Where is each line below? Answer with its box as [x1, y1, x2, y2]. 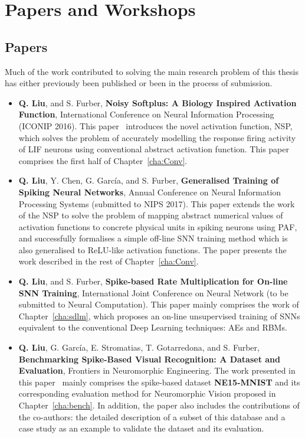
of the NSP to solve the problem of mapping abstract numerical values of [18, 209, 283, 221]
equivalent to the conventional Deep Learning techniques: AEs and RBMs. [18, 321, 287, 334]
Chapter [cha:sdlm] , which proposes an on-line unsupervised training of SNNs [18, 309, 300, 322]
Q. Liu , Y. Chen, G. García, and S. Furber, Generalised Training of [18, 174, 279, 187]
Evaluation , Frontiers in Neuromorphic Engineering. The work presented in [18, 364, 296, 377]
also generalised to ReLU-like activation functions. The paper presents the [18, 243, 287, 256]
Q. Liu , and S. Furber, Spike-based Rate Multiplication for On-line [18, 275, 288, 287]
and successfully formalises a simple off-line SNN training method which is [18, 232, 288, 244]
